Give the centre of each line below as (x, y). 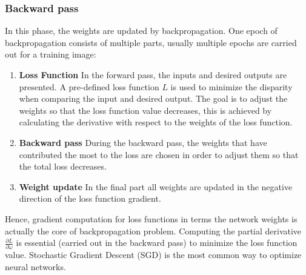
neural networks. (35, 267)
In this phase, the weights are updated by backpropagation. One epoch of (141, 31)
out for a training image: (51, 54)
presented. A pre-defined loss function (89, 86)
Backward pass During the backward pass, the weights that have (143, 142)
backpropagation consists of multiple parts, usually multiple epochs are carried (151, 42)
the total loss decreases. (63, 166)
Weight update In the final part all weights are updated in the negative (156, 186)
